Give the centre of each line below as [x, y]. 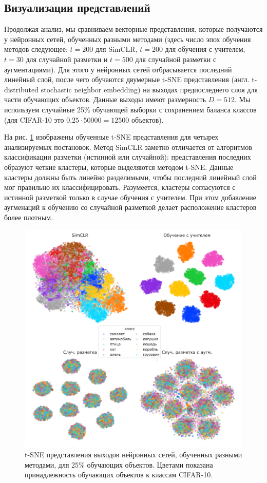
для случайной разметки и [67, 59]
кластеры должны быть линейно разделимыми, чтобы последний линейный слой [130, 177]
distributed [22, 89]
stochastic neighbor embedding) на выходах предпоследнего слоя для [149, 89]
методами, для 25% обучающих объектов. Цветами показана [119, 464]
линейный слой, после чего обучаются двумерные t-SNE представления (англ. [127, 79]
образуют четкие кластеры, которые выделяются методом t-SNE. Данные [119, 167]
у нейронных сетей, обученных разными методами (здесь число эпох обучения [128, 39]
